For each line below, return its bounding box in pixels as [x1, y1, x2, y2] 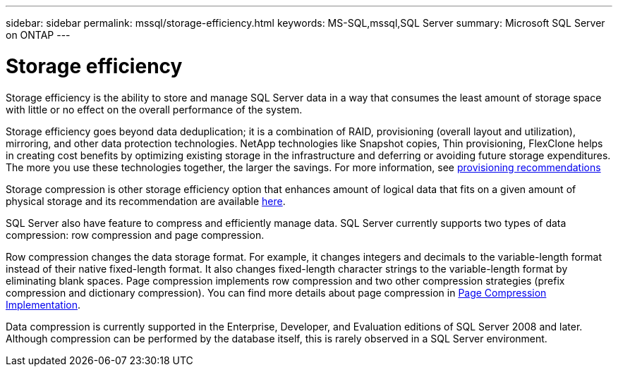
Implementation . [6, 298, 81, 311]
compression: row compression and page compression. [6, 228, 265, 241]
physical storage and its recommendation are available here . [6, 194, 286, 207]
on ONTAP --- [6, 29, 71, 41]
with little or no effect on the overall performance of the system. [6, 103, 303, 116]
